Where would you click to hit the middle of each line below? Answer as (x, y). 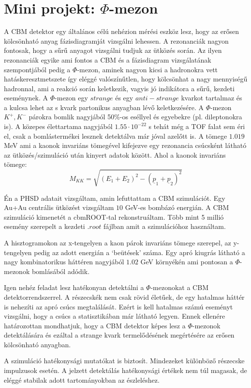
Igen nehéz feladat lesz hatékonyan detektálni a (74, 287)
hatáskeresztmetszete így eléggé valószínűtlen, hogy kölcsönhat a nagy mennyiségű (126, 79)
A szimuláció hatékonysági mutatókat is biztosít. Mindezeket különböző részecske (124, 361)
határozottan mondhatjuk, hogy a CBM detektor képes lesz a (95, 325)
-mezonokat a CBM (179, 287)
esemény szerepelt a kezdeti (44, 226)
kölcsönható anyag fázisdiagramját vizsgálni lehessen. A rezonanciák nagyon (116, 40)
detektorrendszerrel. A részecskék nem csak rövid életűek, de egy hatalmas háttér (124, 297)
